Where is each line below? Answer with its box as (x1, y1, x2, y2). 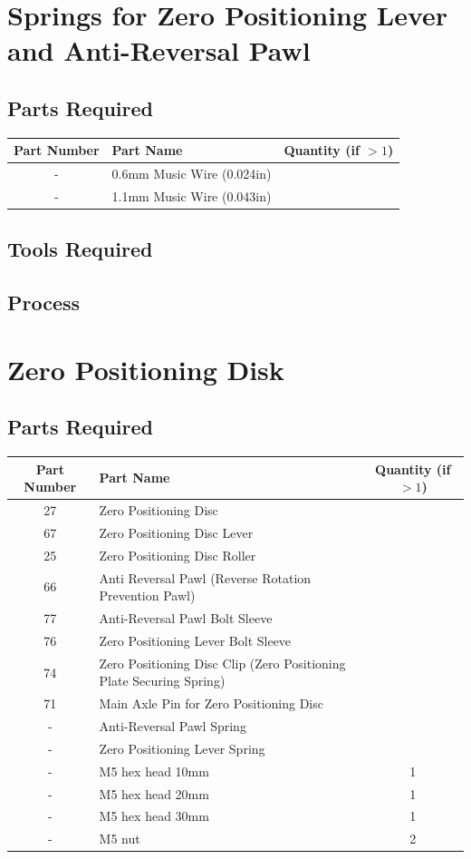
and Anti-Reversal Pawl (7, 32, 311, 69)
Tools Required (7, 235, 153, 263)
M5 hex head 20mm (99, 784, 209, 803)
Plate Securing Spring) (99, 671, 226, 690)
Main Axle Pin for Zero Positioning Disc (99, 694, 323, 713)
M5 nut (99, 829, 140, 848)
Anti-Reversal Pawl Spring (99, 717, 246, 736)
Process (7, 288, 81, 317)
